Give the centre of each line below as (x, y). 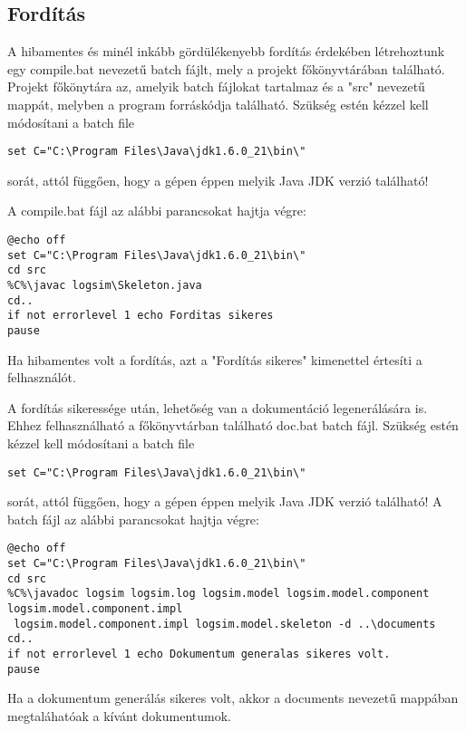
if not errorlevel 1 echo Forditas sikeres (141, 316)
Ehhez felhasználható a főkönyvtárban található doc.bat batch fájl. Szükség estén (233, 425)
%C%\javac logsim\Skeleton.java (105, 285)
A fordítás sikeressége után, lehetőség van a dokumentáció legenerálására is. (218, 407)
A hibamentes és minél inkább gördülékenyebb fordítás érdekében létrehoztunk (226, 51)
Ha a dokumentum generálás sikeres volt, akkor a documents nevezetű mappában (233, 698)
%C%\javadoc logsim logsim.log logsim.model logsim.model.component (218, 594)
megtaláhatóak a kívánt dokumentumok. (119, 715)
